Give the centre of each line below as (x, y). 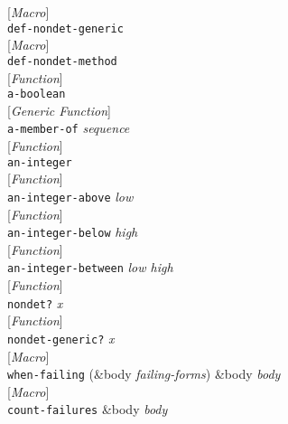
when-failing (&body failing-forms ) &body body (144, 374)
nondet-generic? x (61, 338)
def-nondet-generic (65, 28)
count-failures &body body (88, 409)
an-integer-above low (70, 196)
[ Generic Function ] (59, 110)
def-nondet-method (62, 61)
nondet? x (35, 302)
